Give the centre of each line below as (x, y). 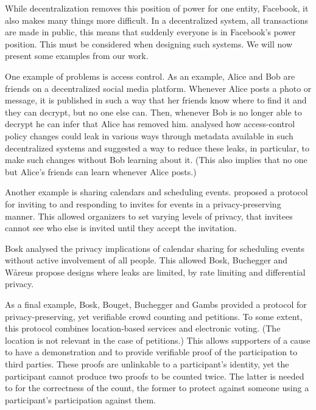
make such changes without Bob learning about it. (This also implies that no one (156, 160)
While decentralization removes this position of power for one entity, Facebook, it (157, 8)
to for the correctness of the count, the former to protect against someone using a (157, 388)
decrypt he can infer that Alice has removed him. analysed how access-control (150, 124)
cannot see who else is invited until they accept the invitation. (121, 228)
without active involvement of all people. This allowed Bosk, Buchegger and (146, 260)
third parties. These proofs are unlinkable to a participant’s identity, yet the (147, 364)
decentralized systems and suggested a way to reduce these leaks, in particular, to (157, 148)
